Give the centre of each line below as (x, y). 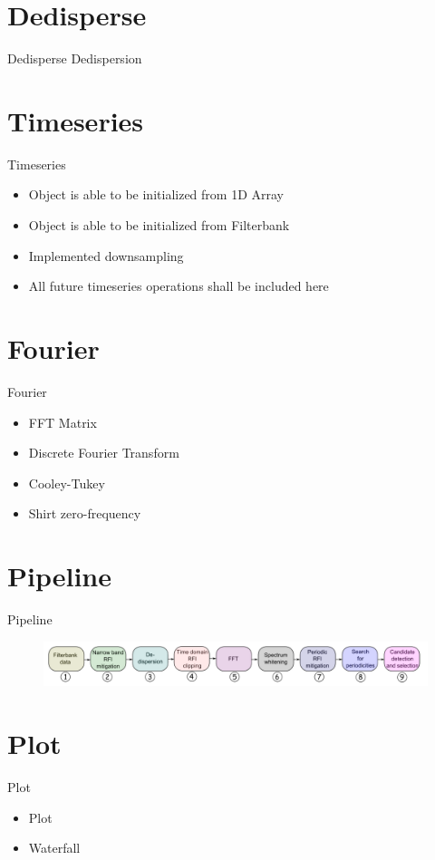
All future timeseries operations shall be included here (179, 286)
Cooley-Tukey (67, 483)
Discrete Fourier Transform (104, 453)
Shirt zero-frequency (85, 513)
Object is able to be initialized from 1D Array (156, 194)
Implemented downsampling (106, 255)
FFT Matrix (63, 422)
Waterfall (54, 848)
